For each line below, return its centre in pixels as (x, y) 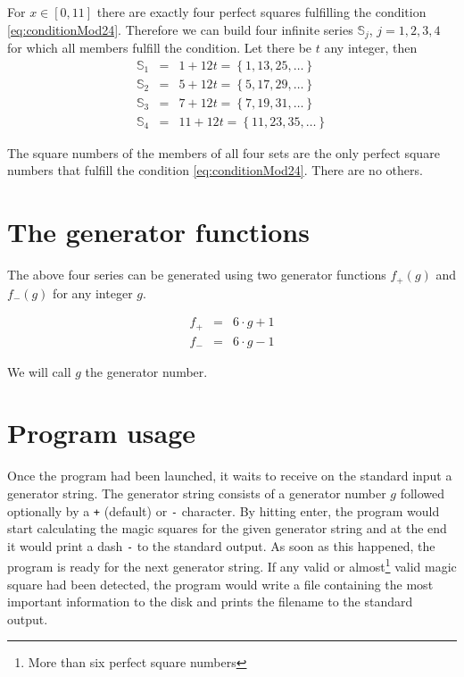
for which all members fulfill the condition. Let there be (160, 48)
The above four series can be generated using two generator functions (197, 275)
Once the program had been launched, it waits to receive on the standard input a (230, 476)
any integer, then (371, 48)
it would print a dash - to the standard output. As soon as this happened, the (221, 545)
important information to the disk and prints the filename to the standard (210, 602)
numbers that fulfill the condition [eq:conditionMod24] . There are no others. (215, 170)
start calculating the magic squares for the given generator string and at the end (227, 528)
